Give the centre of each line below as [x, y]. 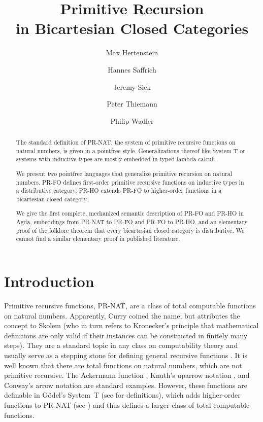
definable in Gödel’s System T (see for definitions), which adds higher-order [122, 395]
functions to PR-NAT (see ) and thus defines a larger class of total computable [127, 405]
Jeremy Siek [132, 86]
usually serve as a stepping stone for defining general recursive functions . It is [126, 355]
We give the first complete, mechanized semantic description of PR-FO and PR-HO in [130, 213]
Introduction [49, 281]
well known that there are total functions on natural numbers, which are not [123, 365]
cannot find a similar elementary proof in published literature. [98, 239]
